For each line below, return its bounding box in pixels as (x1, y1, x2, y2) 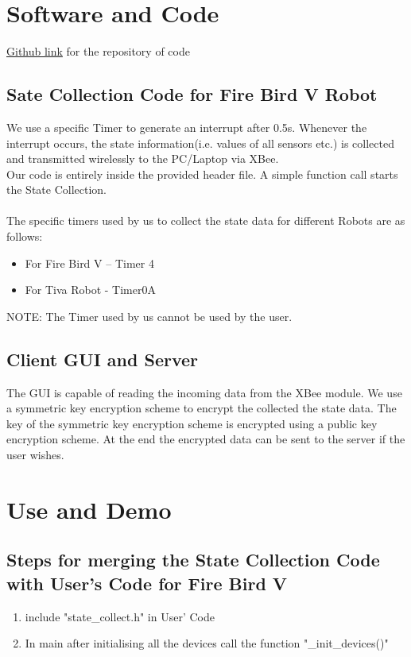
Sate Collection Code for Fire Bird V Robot (6, 82, 378, 106)
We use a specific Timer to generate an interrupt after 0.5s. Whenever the (6, 118, 367, 135)
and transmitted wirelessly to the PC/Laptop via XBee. (6, 150, 279, 167)
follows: (6, 228, 43, 245)
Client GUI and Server (6, 346, 199, 371)
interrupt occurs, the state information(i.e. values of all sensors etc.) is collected (6, 134, 394, 151)
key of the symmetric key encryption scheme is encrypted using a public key (6, 415, 378, 431)
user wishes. (6, 446, 64, 463)
